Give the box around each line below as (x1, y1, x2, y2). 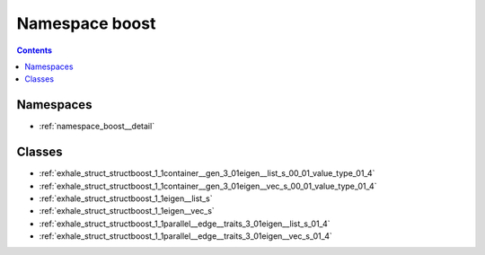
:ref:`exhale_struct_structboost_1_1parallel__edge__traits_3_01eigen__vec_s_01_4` (39, 231, 332, 242)
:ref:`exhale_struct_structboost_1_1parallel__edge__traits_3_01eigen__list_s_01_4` (39, 218, 331, 229)
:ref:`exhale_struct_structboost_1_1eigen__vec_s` (39, 206, 215, 216)
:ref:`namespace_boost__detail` (39, 121, 155, 132)
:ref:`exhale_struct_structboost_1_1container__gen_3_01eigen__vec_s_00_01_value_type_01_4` (39, 180, 377, 191)
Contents (16, 45, 53, 56)
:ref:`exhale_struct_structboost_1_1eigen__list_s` (39, 193, 213, 204)
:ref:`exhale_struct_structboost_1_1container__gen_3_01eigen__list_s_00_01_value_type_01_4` (39, 168, 375, 179)
